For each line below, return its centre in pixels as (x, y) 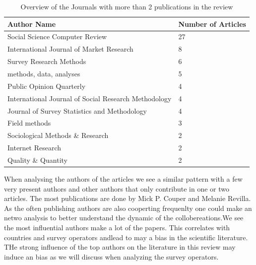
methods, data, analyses (44, 73)
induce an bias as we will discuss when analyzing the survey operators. (111, 256)
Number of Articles (212, 24)
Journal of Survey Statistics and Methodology (77, 110)
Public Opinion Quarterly (47, 86)
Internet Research (34, 148)
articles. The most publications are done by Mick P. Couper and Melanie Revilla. (128, 198)
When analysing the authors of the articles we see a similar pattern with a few (123, 178)
